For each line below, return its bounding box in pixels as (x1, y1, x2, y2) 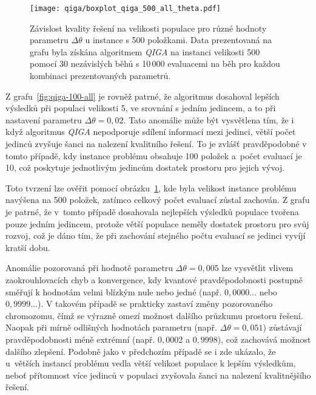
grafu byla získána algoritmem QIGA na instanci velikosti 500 (30, 45, 260, 58)
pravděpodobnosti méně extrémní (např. (5, 332, 155, 345)
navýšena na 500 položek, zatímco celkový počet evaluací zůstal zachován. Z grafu (5, 193, 310, 206)
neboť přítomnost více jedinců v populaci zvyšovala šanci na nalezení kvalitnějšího (5, 368, 311, 381)
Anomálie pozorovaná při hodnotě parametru (5, 261, 173, 274)
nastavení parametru (5, 113, 82, 126)
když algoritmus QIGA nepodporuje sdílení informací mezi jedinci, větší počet (5, 125, 296, 138)
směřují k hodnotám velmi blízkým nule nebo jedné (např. (5, 285, 222, 298)
